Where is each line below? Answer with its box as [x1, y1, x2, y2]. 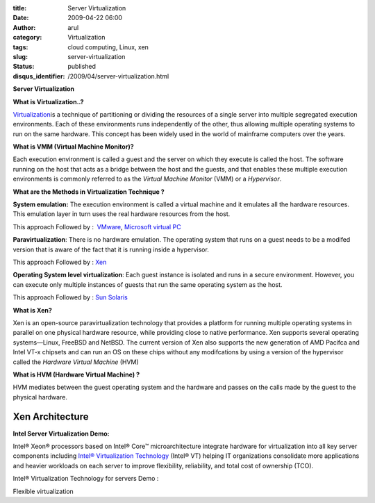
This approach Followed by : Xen [12, 258, 107, 266]
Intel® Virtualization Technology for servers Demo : [12, 475, 159, 483]
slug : [12, 52, 28, 60]
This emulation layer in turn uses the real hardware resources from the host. [12, 210, 231, 218]
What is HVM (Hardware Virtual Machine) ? [12, 370, 140, 379]
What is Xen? [12, 306, 52, 314]
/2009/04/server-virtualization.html [67, 72, 169, 80]
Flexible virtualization [12, 487, 74, 495]
